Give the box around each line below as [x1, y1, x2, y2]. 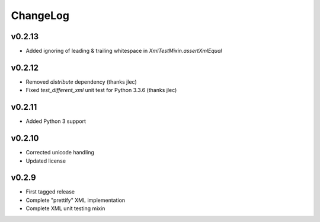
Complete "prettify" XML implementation [25, 196, 126, 204]
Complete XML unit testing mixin [25, 205, 105, 212]
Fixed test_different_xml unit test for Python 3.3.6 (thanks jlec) [25, 87, 177, 94]
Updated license [25, 157, 66, 164]
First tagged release [25, 188, 75, 195]
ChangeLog [11, 9, 69, 22]
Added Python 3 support [25, 118, 86, 125]
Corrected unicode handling [25, 149, 95, 156]
